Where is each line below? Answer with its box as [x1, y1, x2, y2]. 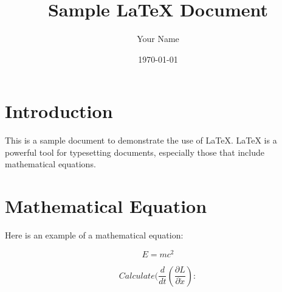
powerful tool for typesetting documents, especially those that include [5, 145, 265, 158]
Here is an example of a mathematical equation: [5, 229, 184, 242]
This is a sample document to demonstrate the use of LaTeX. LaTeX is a [5, 134, 277, 147]
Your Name [137, 32, 179, 45]
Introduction [5, 99, 113, 123]
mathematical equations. [5, 158, 96, 170]
